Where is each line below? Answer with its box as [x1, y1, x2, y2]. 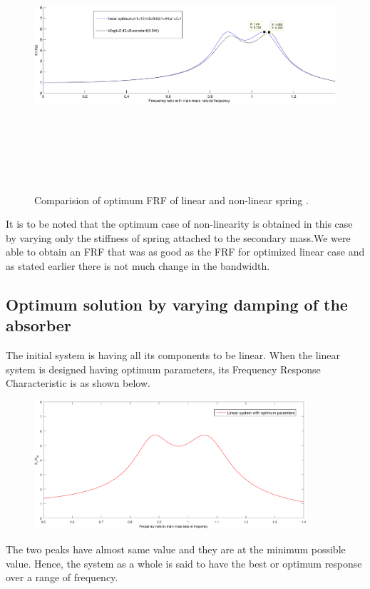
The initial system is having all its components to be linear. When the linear [6, 348, 341, 363]
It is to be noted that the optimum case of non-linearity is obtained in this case [6, 216, 353, 231]
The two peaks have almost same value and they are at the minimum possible [6, 542, 346, 556]
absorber [6, 314, 71, 336]
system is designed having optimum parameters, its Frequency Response [6, 361, 321, 376]
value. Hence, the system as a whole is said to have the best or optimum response [6, 555, 362, 570]
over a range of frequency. [6, 570, 118, 585]
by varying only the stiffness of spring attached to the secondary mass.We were [6, 230, 351, 245]
